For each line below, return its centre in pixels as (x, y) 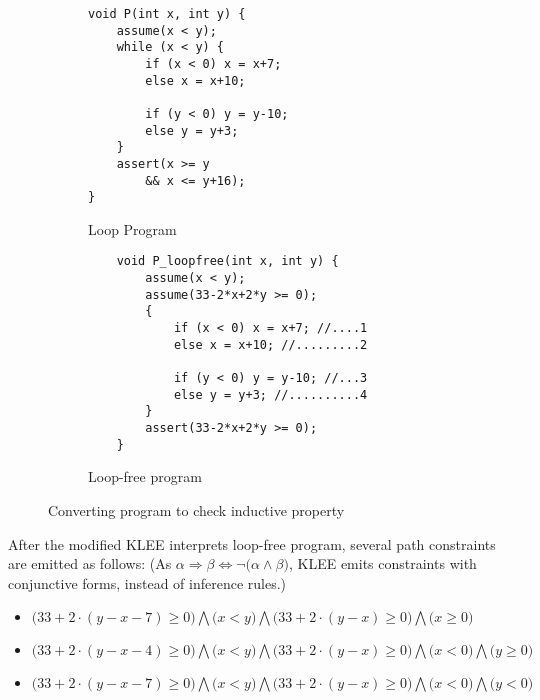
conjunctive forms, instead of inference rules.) (147, 582)
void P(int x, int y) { (167, 14)
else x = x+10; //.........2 (270, 344)
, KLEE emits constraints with (382, 563)
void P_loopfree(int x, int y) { (227, 261)
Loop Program (132, 228)
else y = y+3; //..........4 (270, 394)
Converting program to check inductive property (196, 509)
